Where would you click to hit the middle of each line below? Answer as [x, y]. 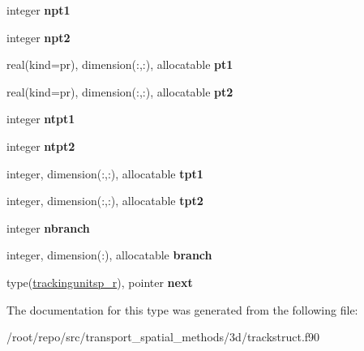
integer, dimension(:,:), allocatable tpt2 [105, 201]
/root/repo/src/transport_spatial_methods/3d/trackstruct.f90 [163, 337]
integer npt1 [39, 10]
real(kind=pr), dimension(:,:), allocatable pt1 [120, 64]
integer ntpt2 [41, 146]
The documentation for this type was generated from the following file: [182, 309]
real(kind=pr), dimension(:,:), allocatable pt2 [120, 91]
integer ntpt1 [41, 119]
